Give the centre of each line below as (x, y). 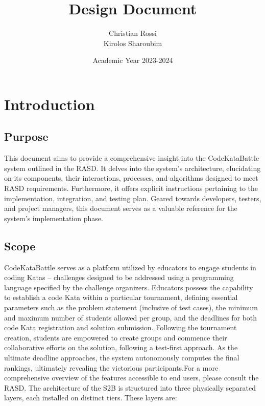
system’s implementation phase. (54, 218)
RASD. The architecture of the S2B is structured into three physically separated (130, 387)
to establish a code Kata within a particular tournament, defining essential (121, 297)
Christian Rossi (133, 33)
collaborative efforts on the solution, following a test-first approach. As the (121, 347)
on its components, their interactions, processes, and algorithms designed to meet (131, 178)
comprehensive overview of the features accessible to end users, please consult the (131, 378)
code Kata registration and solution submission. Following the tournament (121, 327)
